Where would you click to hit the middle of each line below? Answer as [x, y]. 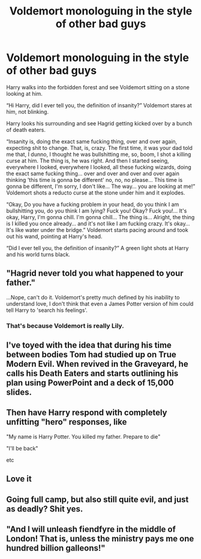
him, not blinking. [28, 111]
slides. [19, 392]
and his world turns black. [38, 254]
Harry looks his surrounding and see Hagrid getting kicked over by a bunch [99, 123]
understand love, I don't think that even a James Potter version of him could [100, 304]
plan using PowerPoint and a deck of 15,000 [90, 383]
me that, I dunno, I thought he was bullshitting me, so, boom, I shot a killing [99, 154]
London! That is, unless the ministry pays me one [100, 539]
